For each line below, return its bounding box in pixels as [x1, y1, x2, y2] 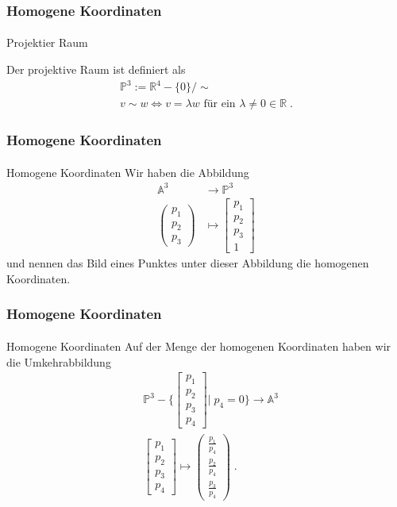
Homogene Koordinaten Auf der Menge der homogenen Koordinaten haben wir [6, 337, 391, 354]
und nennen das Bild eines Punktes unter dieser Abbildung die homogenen [6, 255, 369, 271]
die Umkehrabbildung [6, 353, 111, 370]
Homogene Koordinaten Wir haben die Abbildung [6, 163, 249, 180]
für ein [203, 98, 236, 110]
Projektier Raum [6, 34, 88, 51]
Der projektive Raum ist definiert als [6, 61, 186, 78]
